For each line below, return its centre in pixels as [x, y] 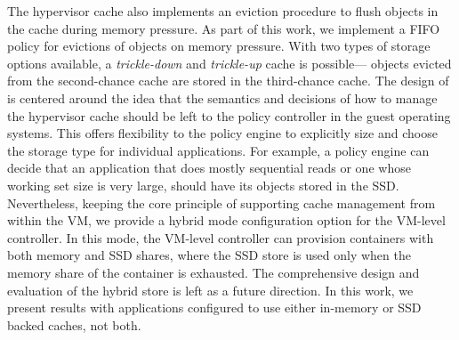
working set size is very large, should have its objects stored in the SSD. [203, 185]
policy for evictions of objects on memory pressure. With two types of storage [219, 46]
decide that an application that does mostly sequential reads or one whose [209, 168]
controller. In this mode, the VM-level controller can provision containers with [221, 237]
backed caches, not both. [74, 324]
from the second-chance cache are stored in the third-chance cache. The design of [228, 81]
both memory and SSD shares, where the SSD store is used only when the [209, 255]
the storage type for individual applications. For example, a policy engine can [218, 150]
